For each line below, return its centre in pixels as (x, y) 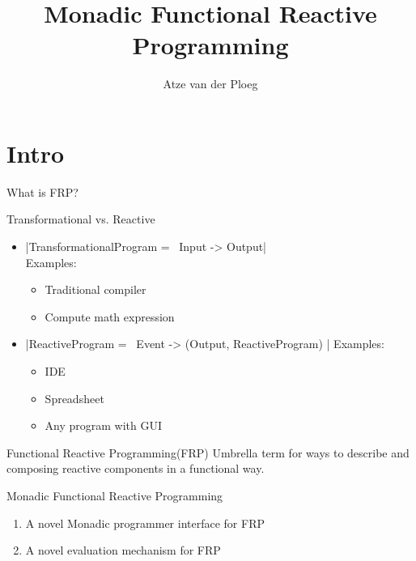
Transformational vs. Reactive (81, 219)
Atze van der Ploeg (210, 84)
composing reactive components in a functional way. (136, 468)
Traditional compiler (96, 289)
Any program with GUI (104, 425)
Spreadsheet (74, 398)
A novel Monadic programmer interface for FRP (145, 523)
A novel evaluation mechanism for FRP (123, 550)
